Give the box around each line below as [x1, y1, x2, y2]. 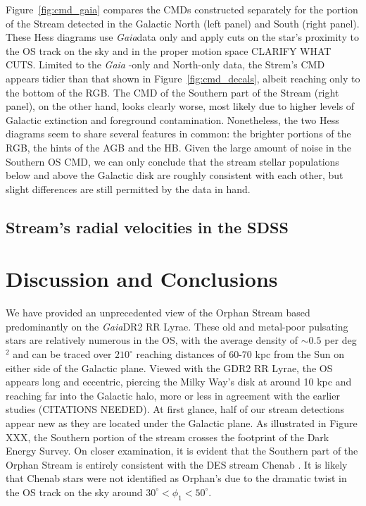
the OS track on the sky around [6, 484, 143, 499]
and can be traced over [13, 347, 112, 361]
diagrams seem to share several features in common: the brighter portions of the [6, 126, 351, 141]
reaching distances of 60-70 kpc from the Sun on [136, 347, 344, 361]
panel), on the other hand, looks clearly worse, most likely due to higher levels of [6, 99, 355, 113]
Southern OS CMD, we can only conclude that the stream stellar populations [6, 154, 339, 168]
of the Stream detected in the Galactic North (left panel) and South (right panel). [6, 16, 360, 30]
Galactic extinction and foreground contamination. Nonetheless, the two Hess [6, 112, 339, 127]
